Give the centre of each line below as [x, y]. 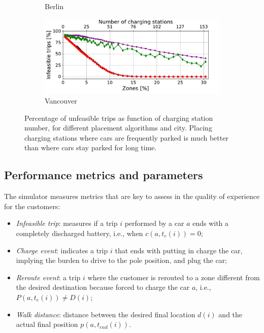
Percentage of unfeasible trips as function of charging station [119, 118]
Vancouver [61, 101]
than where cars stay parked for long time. [91, 147]
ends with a [211, 223]
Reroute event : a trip [48, 277]
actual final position [47, 324]
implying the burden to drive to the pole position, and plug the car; [121, 260]
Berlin [54, 6]
